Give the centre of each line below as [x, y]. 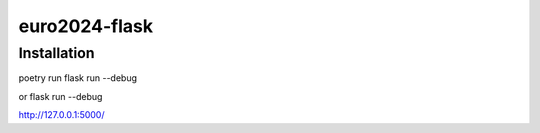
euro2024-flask [86, 26]
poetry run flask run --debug [78, 78]
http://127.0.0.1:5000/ [61, 115]
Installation [56, 53]
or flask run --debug [60, 96]
